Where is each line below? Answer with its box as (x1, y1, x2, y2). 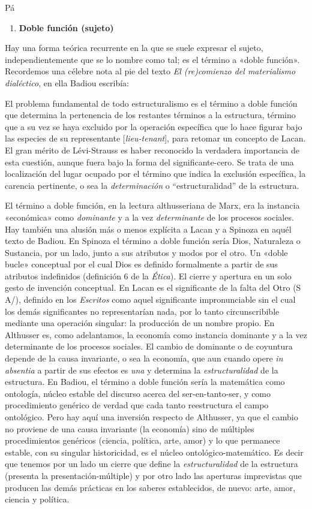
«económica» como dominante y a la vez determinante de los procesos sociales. (5, 210, 294, 223)
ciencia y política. (5, 493, 70, 505)
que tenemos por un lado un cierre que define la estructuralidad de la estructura (5, 457, 298, 470)
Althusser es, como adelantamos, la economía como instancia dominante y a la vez (5, 328, 307, 341)
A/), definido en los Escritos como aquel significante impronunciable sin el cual (5, 293, 296, 306)
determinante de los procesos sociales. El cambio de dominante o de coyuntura (5, 340, 293, 353)
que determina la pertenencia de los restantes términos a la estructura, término (5, 109, 296, 121)
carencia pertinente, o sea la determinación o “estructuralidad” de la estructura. (5, 179, 299, 191)
